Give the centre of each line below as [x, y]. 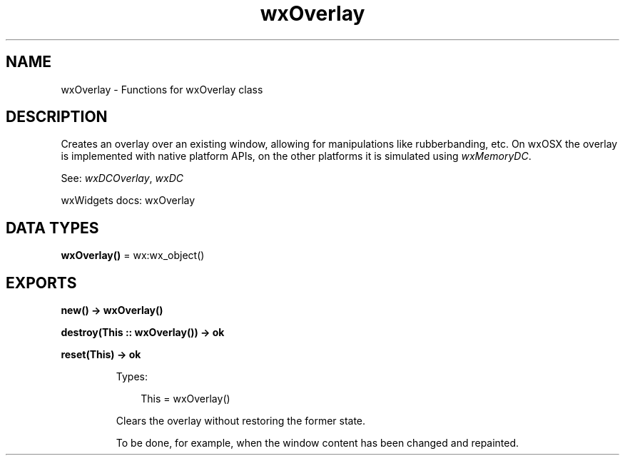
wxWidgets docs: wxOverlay [128, 201]
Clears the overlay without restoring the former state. [241, 421]
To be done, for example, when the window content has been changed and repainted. [317, 443]
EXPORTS [41, 283]
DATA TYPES [52, 228]
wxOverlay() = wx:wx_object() [133, 255]
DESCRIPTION [57, 117]
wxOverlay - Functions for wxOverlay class [162, 89]
